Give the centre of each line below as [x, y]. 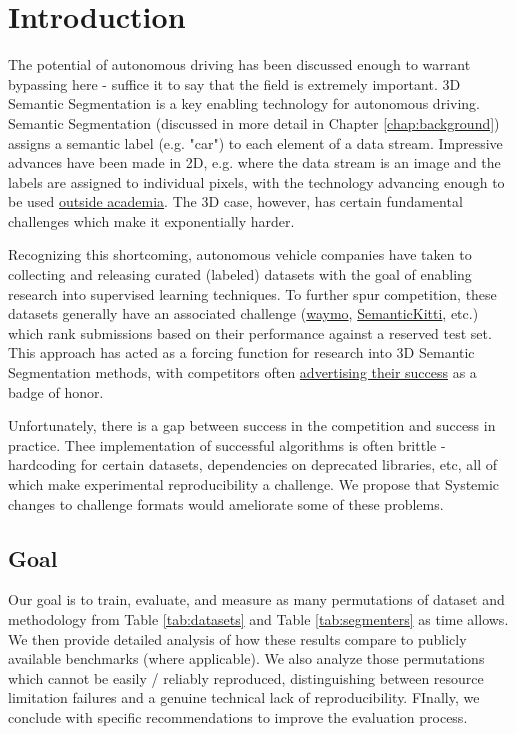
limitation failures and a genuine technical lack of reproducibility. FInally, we [244, 697]
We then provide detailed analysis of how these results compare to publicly [237, 638]
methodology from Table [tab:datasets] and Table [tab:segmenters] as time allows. [258, 618]
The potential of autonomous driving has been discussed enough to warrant [239, 64]
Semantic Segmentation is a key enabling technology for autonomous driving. [244, 103]
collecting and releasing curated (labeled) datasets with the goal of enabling [240, 274]
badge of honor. [56, 391]
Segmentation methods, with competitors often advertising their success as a [242, 372]
